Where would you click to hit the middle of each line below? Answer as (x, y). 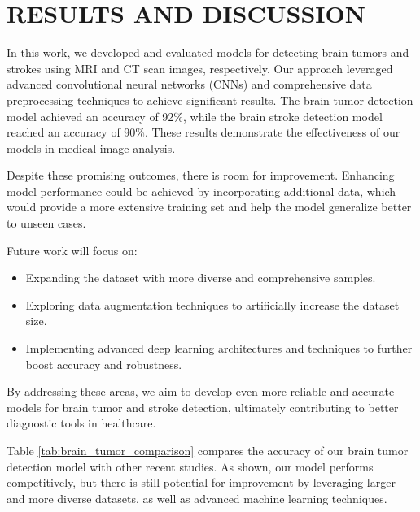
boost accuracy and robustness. (104, 364)
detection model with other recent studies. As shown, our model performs (190, 466)
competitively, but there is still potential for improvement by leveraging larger (201, 482)
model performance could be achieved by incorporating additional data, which (201, 191)
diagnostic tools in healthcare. (81, 423)
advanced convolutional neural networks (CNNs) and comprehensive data (189, 84)
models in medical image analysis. (91, 148)
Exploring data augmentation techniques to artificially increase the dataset (212, 304)
